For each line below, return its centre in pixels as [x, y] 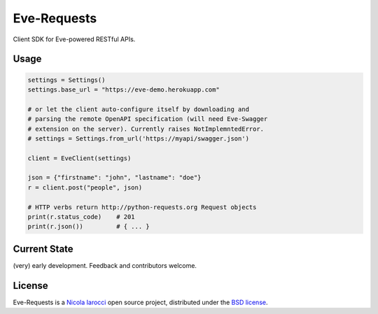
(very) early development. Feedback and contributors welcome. [105, 265]
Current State [43, 249]
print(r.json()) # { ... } [89, 227]
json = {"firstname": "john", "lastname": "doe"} [114, 178]
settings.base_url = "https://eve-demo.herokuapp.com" [124, 90]
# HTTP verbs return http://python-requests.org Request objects [142, 207]
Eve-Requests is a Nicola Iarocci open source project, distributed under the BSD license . [140, 302]
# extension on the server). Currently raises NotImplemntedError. [146, 129]
